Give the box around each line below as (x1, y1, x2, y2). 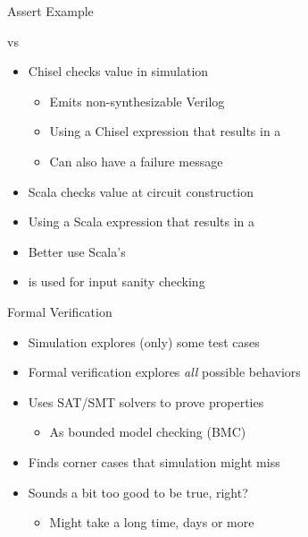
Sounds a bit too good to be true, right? (28, 482, 248, 501)
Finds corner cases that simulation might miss (28, 452, 280, 471)
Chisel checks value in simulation (28, 62, 209, 81)
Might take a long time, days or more (49, 513, 254, 532)
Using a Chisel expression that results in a (49, 122, 281, 141)
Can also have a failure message (49, 151, 223, 170)
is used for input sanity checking (28, 272, 205, 291)
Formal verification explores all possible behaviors (28, 362, 301, 381)
